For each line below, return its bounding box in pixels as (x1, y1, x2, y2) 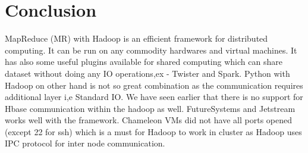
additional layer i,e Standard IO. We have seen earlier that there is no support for (5, 90, 303, 103)
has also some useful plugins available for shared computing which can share (5, 55, 282, 68)
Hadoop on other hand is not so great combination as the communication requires (5, 79, 303, 91)
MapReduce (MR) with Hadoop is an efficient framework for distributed (5, 32, 268, 45)
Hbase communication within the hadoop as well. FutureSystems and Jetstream (5, 102, 296, 114)
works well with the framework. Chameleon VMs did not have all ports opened (5, 114, 292, 126)
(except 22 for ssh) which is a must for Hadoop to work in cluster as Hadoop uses (5, 125, 302, 138)
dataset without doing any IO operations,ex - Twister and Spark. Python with (5, 67, 290, 79)
